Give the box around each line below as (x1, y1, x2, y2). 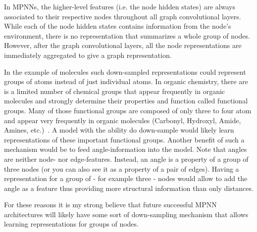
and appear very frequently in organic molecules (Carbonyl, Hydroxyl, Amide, (4, 115, 241, 125)
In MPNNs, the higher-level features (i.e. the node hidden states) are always (4, 1, 235, 11)
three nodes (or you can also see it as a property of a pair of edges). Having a (4, 163, 239, 174)
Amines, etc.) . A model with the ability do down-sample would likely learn (4, 125, 234, 135)
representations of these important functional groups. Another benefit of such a (4, 134, 245, 144)
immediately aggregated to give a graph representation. (4, 49, 172, 60)
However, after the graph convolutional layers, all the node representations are (4, 40, 242, 50)
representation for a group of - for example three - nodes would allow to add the (4, 173, 248, 184)
